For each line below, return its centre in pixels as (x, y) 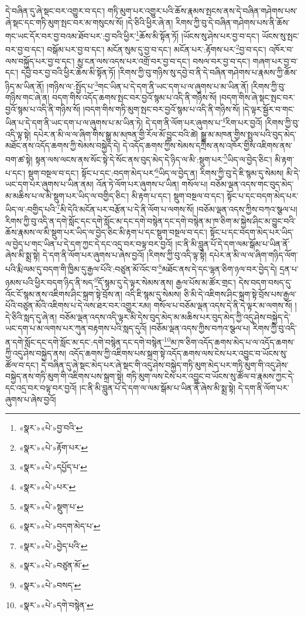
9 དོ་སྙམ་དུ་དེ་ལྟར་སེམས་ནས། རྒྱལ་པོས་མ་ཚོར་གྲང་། (165, 281)
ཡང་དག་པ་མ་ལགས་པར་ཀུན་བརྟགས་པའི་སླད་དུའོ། (76, 328)
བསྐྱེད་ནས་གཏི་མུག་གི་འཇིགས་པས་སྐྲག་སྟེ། (65, 376)
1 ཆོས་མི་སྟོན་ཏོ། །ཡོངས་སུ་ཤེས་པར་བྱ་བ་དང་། (198, 35)
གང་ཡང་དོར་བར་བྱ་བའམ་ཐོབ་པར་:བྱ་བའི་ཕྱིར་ (71, 35)
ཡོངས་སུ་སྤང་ (281, 35)
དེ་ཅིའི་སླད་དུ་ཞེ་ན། (31, 316)
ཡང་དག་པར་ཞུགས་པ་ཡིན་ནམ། (49, 184)
